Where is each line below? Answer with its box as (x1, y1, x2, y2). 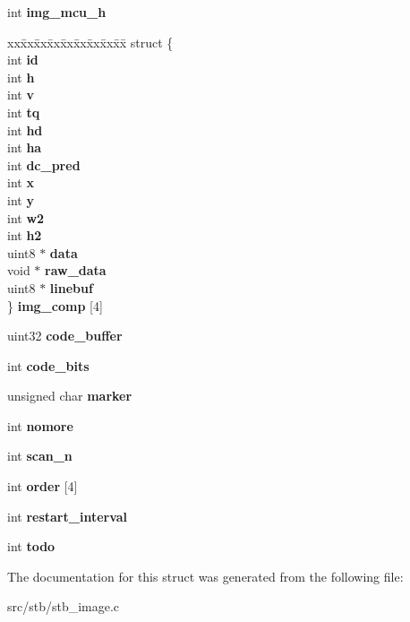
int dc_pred (7, 155, 81, 174)
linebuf (49, 278, 93, 297)
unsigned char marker (7, 386, 132, 405)
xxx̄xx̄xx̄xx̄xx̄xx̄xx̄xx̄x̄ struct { (7, 32, 174, 51)
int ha (7, 138, 42, 157)
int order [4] (7, 477, 78, 496)
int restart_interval (7, 506, 128, 525)
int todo (7, 537, 56, 556)
